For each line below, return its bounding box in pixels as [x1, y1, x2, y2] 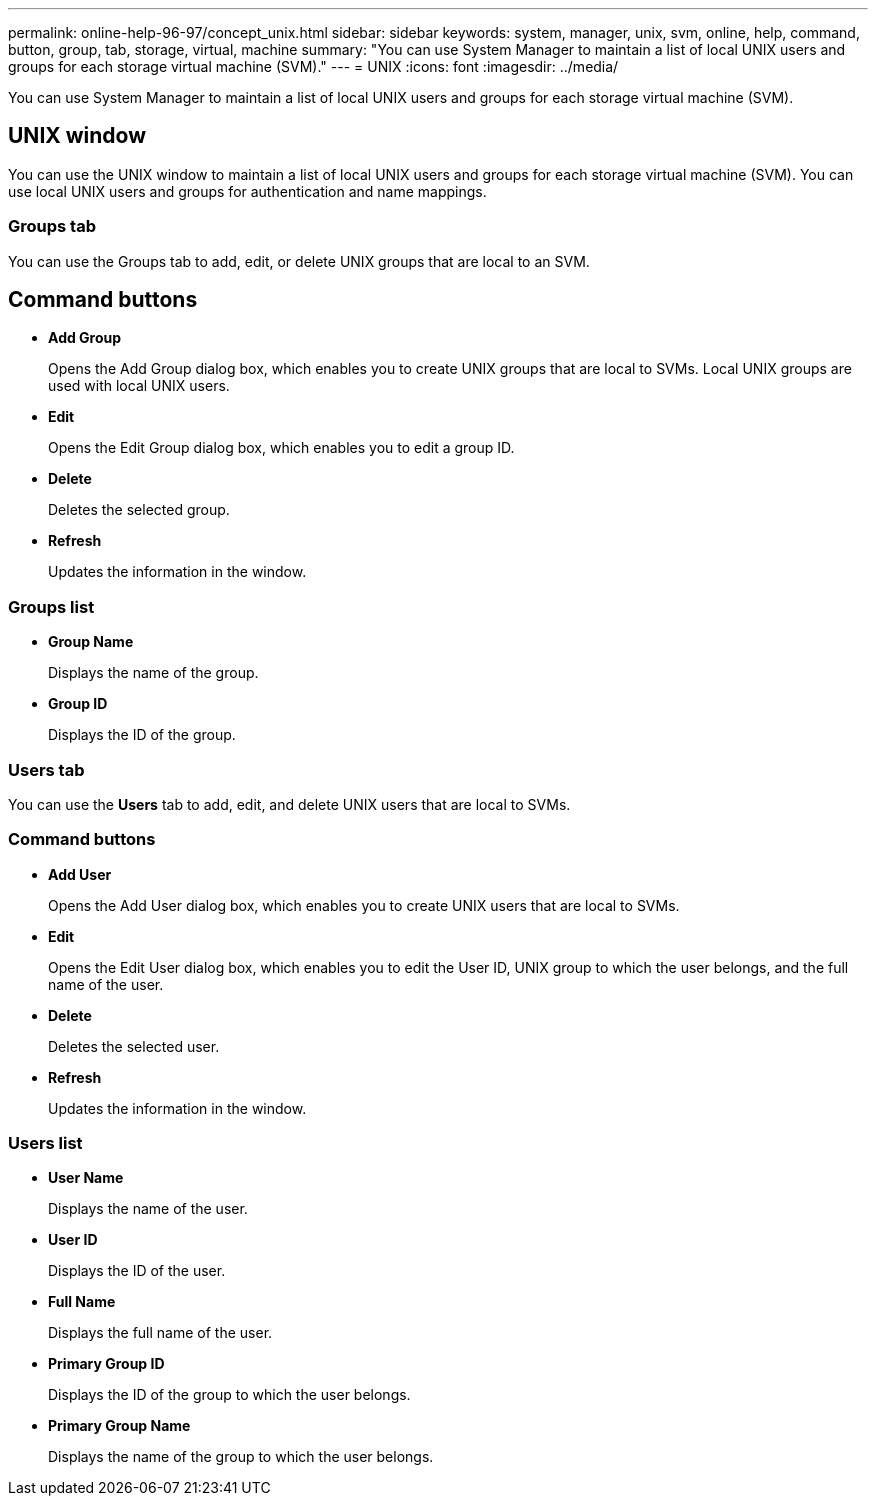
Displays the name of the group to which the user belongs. [48, 1448, 434, 1466]
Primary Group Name [48, 1417, 191, 1435]
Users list [8, 1133, 83, 1154]
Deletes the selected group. [48, 501, 230, 519]
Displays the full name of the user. [48, 1324, 273, 1342]
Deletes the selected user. [48, 1037, 220, 1055]
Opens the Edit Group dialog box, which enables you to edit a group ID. [48, 439, 515, 457]
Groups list [8, 596, 95, 617]
